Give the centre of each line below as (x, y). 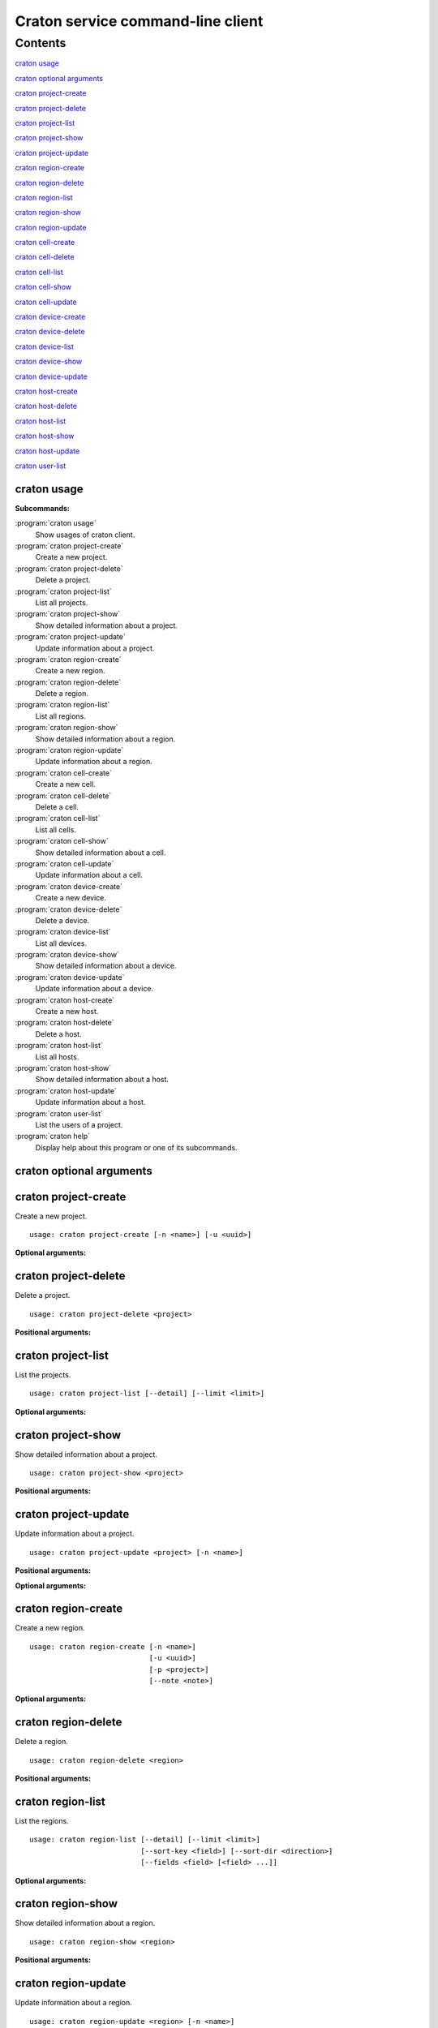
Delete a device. (62, 920)
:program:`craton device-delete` (69, 909)
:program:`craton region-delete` (68, 682)
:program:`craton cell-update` (64, 863)
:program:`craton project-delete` (69, 569)
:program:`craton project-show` (68, 614)
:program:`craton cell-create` (64, 773)
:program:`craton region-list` (62, 705)
